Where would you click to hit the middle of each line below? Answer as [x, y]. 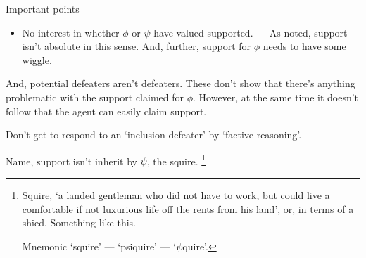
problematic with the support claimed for [95, 97]
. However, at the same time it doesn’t [276, 97]
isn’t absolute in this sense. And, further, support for [137, 46]
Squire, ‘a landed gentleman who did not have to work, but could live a [176, 195]
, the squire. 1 [176, 160]
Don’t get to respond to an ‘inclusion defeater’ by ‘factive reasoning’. [154, 135]
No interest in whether [71, 32]
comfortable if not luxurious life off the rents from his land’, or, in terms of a [188, 208]
